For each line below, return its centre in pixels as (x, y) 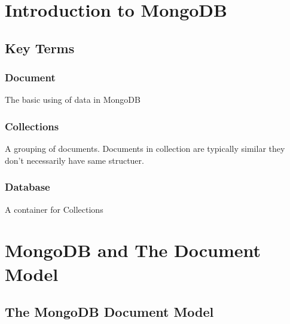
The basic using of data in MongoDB (73, 100)
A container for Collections (54, 209)
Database (28, 187)
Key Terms (40, 48)
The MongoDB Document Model (109, 312)
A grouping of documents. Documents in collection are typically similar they (145, 149)
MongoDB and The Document (133, 250)
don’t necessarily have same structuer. (74, 160)
